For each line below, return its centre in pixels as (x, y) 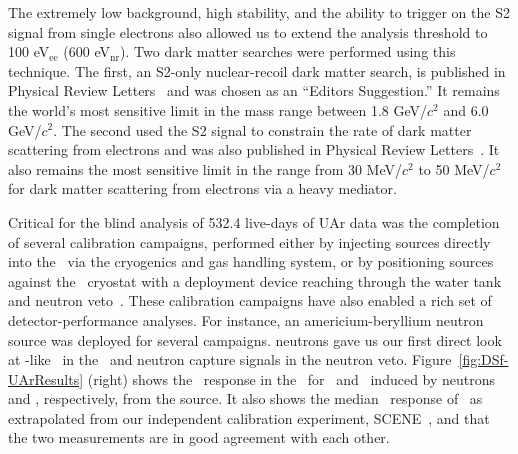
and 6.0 (466, 109)
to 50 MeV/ (454, 168)
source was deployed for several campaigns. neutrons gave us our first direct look (255, 339)
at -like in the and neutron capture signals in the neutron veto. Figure (230, 359)
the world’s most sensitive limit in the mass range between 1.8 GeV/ (218, 109)
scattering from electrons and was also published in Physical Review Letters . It (254, 149)
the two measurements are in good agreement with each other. (199, 437)
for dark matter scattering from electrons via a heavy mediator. (202, 188)
